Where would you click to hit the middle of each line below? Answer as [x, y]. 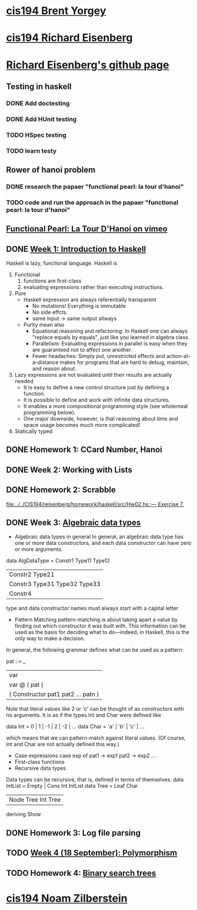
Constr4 [20, 594]
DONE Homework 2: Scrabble [61, 490]
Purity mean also [44, 325]
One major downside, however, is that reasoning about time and [101, 419]
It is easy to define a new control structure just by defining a [96, 387]
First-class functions [39, 762]
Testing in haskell [39, 86]
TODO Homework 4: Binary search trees [81, 873]
